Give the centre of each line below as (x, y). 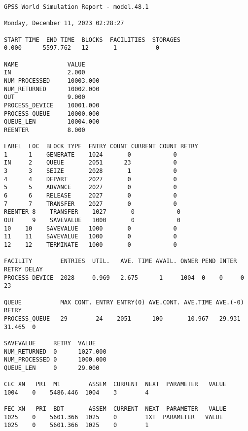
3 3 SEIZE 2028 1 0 (90, 171)
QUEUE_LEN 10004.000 (52, 122)
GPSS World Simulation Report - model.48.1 (76, 7)
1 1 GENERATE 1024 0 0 (90, 154)
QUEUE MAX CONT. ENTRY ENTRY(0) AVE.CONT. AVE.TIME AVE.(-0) (124, 302)
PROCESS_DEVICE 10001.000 (52, 105)
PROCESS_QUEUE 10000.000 (52, 114)
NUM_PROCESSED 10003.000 (52, 81)
